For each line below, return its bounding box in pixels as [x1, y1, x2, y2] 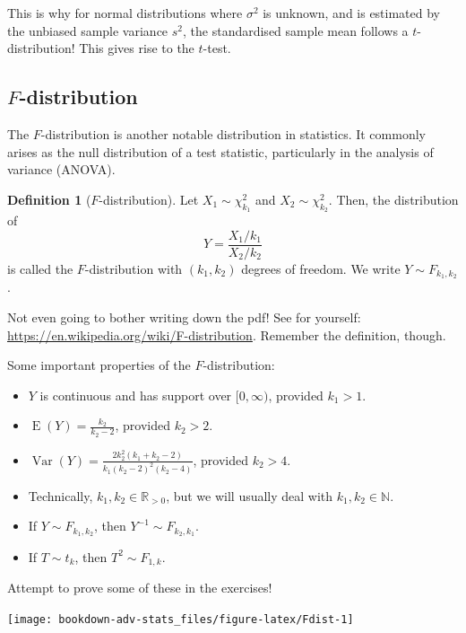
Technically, [28, 486, 93, 505]
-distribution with [84, 259, 183, 277]
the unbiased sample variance [7, 21, 168, 40]
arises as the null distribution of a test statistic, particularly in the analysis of [7, 142, 434, 161]
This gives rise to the [79, 39, 194, 57]
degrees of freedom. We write [241, 259, 401, 277]
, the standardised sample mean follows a [183, 21, 409, 40]
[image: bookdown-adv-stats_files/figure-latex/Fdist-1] [7, 613, 354, 626]
